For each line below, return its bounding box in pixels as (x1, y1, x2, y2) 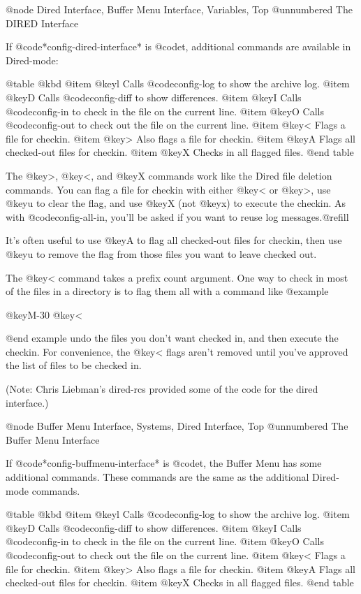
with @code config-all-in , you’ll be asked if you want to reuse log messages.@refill (6, 209, 349, 224)
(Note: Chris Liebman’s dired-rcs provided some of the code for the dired (6, 382, 318, 396)
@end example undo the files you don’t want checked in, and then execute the (6, 331, 339, 345)
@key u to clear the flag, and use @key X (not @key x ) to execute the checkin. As (6, 196, 346, 210)
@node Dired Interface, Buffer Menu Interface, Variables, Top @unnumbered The (6, 2, 353, 16)
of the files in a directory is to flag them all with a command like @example (6, 284, 329, 298)
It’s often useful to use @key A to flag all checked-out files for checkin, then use (6, 233, 342, 247)
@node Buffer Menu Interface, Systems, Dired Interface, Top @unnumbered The (6, 419, 348, 433)
